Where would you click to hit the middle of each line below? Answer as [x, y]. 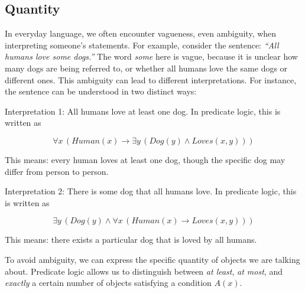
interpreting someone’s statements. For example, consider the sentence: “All [142, 45]
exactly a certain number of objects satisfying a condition [108, 283]
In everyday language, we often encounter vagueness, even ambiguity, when [141, 33]
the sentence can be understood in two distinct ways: [101, 91]
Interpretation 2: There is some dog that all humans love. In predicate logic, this [151, 191]
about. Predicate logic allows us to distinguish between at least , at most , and [144, 271]
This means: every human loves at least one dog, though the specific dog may [145, 159]
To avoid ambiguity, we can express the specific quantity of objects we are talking [152, 259]
